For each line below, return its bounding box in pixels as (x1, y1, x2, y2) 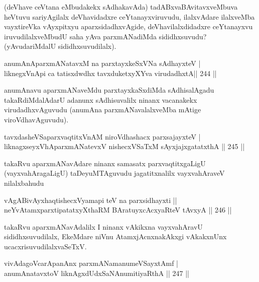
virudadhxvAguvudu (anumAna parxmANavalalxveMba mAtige (4, 104, 201, 115)
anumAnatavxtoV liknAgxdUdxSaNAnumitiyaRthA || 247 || (4, 268, 189, 278)
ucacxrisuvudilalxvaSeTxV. (4, 241, 87, 251)
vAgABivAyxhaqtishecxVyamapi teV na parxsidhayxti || (4, 194, 177, 205)
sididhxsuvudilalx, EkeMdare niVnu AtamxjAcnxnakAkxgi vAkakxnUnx (4, 231, 227, 242)
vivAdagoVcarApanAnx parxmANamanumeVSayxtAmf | (4, 258, 179, 268)
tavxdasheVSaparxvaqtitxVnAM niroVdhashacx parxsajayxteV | (4, 131, 201, 142)
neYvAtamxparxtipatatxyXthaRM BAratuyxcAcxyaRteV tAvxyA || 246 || (4, 204, 232, 215)
